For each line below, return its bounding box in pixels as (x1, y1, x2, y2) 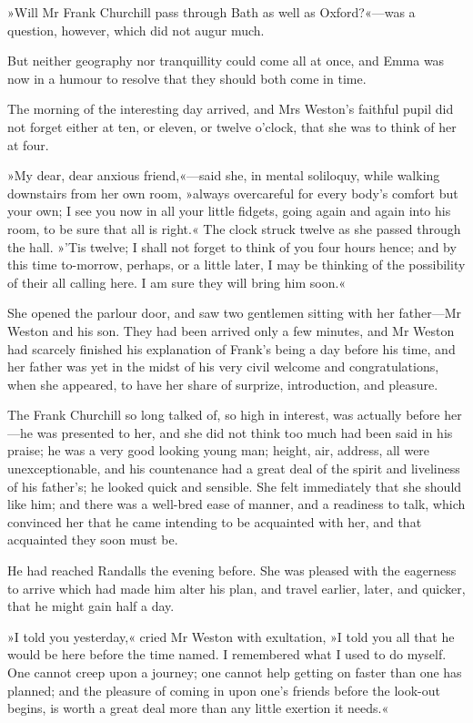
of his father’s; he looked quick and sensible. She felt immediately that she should (7, 476, 462, 495)
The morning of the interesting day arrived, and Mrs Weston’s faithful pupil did (7, 99, 454, 118)
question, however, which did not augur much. (7, 20, 265, 39)
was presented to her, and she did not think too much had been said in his (36, 423, 453, 442)
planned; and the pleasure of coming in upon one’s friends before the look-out (7, 680, 441, 699)
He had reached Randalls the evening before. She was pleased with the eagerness (7, 561, 457, 580)
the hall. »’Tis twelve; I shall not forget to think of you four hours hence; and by (7, 237, 457, 256)
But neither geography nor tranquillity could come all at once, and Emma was (7, 51, 445, 70)
